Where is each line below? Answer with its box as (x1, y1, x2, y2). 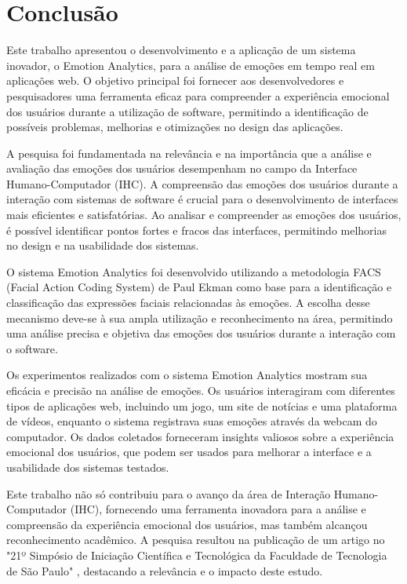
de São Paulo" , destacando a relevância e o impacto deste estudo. (6, 562, 323, 579)
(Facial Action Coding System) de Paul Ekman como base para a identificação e (6, 279, 392, 295)
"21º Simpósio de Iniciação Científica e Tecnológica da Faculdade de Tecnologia (6, 546, 387, 563)
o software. (6, 340, 58, 356)
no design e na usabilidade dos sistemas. (6, 237, 199, 254)
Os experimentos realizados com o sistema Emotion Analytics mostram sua (6, 367, 368, 383)
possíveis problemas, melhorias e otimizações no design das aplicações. (6, 119, 343, 135)
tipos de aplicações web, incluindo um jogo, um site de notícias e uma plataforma (6, 397, 398, 414)
